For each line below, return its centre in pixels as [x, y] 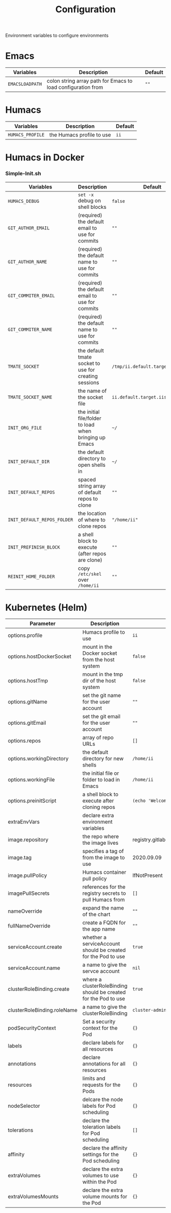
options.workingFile [31, 780]
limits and [94, 1079]
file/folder [90, 418]
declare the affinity [105, 1148]
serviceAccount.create [35, 947]
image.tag [20, 858]
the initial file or [101, 773]
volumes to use [101, 1176]
